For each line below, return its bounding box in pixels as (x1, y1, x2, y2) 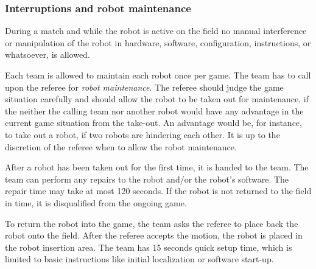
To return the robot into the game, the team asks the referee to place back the (5, 217, 298, 229)
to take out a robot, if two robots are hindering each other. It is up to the (5, 128, 280, 141)
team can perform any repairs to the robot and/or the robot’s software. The (5, 172, 289, 185)
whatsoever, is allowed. (5, 48, 90, 61)
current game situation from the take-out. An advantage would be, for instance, (5, 116, 302, 129)
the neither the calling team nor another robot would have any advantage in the (5, 104, 304, 117)
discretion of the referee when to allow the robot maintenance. (5, 140, 237, 153)
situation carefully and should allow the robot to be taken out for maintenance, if (5, 93, 309, 105)
